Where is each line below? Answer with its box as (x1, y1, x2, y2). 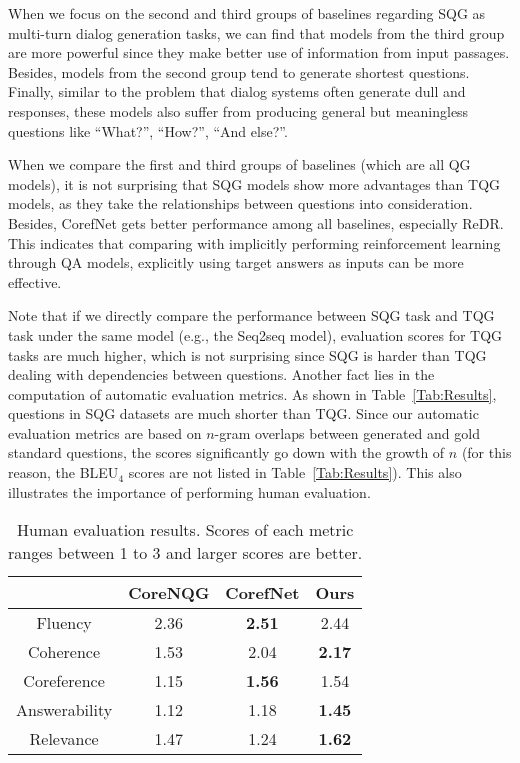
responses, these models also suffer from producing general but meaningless (8, 100, 469, 121)
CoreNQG (128, 581, 210, 605)
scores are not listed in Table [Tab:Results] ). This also (128, 462, 462, 483)
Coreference (23, 669, 105, 693)
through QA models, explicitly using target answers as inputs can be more (8, 252, 464, 273)
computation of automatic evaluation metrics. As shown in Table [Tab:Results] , (8, 383, 497, 404)
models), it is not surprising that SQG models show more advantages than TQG (8, 173, 501, 194)
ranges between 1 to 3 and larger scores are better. (8, 541, 363, 565)
